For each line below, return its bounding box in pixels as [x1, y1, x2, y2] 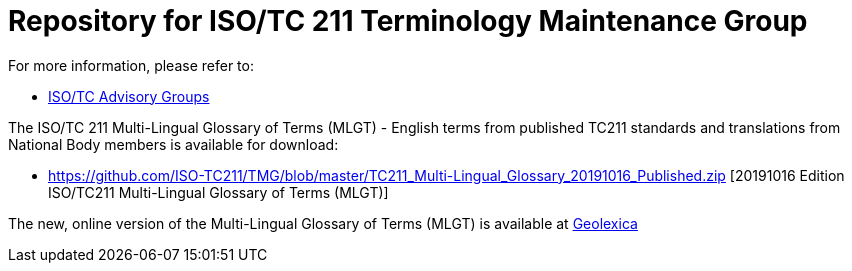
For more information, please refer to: [8, 56, 254, 74]
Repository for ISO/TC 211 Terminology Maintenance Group [8, 4, 808, 38]
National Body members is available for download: [8, 135, 339, 153]
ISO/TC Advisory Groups [48, 87, 210, 105]
